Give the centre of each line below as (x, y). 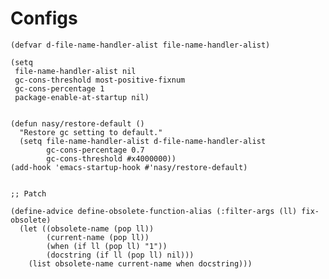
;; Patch (28, 193)
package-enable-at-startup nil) (82, 97)
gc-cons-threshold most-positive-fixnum (100, 80)
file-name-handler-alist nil (75, 71)
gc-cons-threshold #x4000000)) (111, 158)
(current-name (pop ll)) (98, 237)
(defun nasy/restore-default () (77, 123)
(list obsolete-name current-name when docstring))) (140, 263)
